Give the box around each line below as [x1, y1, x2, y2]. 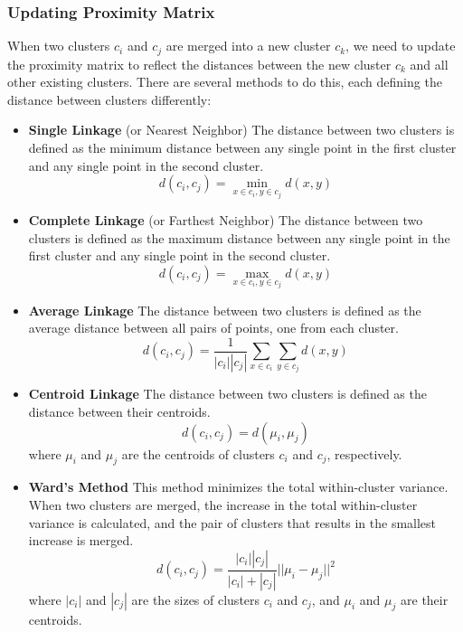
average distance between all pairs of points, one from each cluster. [28, 318, 399, 337]
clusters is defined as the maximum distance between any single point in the [28, 228, 450, 247]
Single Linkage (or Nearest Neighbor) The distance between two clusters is [28, 120, 455, 139]
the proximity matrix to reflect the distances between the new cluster [7, 54, 392, 73]
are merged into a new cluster [165, 36, 331, 55]
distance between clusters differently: [7, 90, 212, 108]
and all [410, 54, 449, 73]
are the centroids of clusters [121, 444, 275, 463]
